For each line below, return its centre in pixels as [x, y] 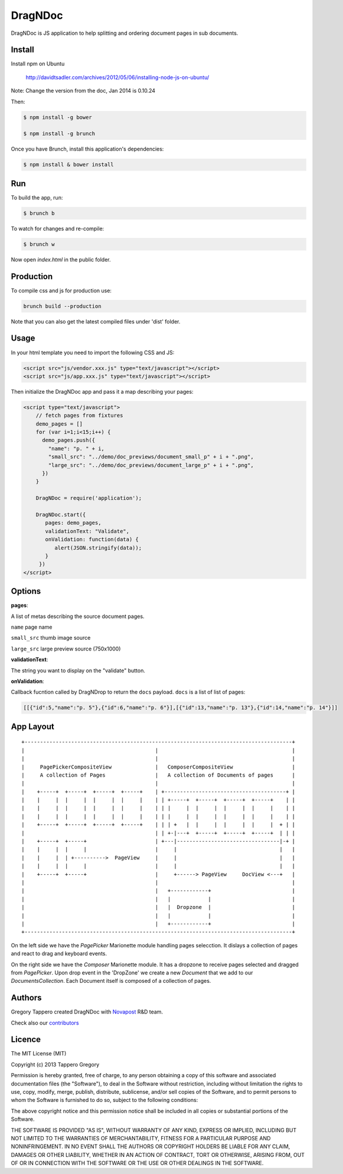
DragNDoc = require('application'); [89, 498]
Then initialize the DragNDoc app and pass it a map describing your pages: [102, 391]
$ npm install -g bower [58, 117]
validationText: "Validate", [87, 531]
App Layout [32, 726]
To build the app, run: [37, 197]
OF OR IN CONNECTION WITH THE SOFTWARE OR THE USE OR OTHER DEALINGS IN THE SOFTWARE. [137, 1163]
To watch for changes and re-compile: [58, 228]
